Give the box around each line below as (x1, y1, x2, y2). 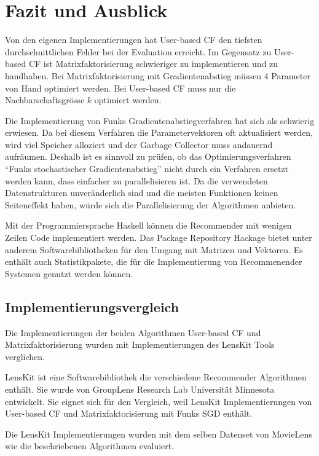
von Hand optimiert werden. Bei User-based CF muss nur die (5, 81, 236, 94)
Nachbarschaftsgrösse (5, 93, 85, 106)
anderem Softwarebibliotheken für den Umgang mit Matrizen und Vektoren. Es (5, 243, 303, 256)
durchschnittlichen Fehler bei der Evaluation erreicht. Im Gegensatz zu (5, 45, 272, 58)
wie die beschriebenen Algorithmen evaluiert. (5, 439, 175, 452)
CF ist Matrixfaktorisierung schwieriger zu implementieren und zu (28, 57, 278, 70)
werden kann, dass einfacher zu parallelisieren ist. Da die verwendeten (5, 174, 268, 187)
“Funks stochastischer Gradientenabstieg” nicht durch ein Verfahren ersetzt (5, 162, 289, 175)
